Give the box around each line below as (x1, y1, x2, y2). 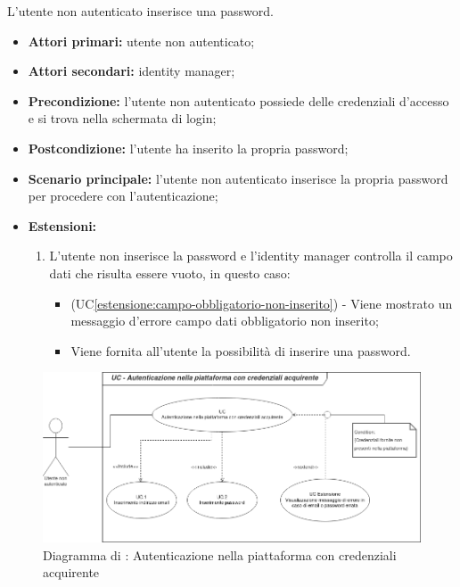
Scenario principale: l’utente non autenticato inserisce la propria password (28, 169, 448, 187)
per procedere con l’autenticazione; (28, 186, 218, 205)
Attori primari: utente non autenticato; (28, 31, 255, 50)
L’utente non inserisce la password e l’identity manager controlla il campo (49, 246, 453, 265)
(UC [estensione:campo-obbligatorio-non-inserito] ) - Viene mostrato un (70, 293, 453, 312)
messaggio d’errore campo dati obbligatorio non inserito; (70, 311, 379, 330)
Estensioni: (28, 216, 97, 235)
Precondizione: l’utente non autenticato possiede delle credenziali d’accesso (28, 91, 449, 110)
